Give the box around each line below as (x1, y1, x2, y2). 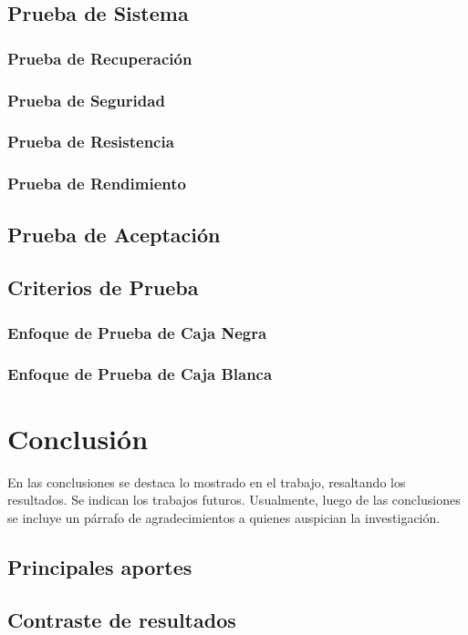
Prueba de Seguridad (7, 88, 165, 111)
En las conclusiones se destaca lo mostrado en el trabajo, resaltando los (7, 472, 406, 491)
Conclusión (7, 419, 149, 456)
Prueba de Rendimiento (7, 172, 186, 195)
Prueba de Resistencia (7, 130, 174, 153)
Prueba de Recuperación (7, 46, 192, 69)
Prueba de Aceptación (7, 220, 221, 248)
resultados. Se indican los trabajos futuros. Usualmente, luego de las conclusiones (7, 490, 461, 509)
